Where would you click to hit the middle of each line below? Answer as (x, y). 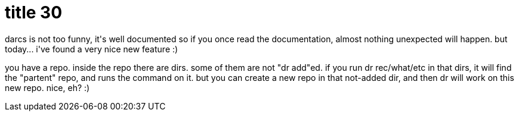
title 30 (34, 12)
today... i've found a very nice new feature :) (92, 49)
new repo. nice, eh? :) (47, 87)
